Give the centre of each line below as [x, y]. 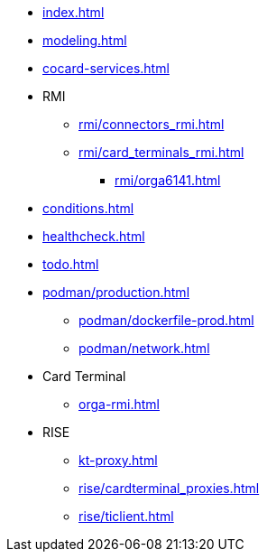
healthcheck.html [94, 236]
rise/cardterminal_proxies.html [169, 488]
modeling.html [85, 40]
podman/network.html [144, 348]
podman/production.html [116, 292]
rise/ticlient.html [126, 516]
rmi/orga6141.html [168, 180]
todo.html [71, 264]
